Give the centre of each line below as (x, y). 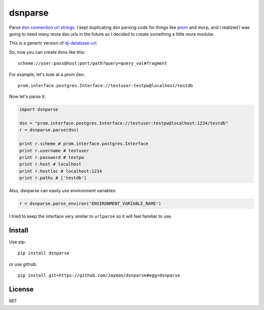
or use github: (23, 264)
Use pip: (18, 242)
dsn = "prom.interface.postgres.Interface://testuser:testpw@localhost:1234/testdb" (124, 123)
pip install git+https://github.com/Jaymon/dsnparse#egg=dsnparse (99, 276)
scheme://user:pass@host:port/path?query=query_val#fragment (92, 63)
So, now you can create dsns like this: (47, 52)
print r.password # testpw (52, 157)
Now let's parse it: (27, 97)
